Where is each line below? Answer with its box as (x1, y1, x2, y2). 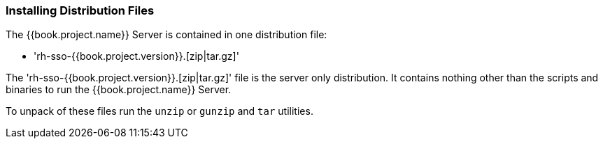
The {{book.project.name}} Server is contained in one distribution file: (6, 29, 327, 41)
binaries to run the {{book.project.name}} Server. (6, 83, 232, 96)
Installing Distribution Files (6, 3, 155, 17)
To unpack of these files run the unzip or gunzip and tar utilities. (6, 105, 313, 118)
